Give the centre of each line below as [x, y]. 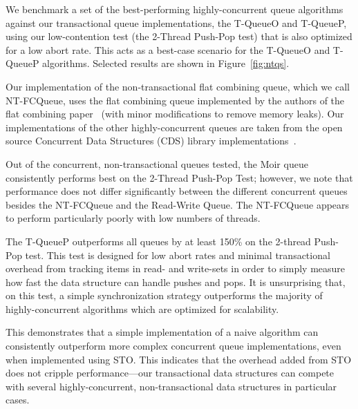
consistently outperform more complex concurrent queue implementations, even [173, 346]
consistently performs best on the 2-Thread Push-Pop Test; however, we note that [179, 177]
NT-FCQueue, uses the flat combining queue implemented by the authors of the [175, 100]
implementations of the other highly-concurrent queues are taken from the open [174, 127]
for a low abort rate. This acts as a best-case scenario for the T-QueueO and [168, 49]
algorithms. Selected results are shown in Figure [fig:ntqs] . [166, 63]
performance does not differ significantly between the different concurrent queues [177, 191]
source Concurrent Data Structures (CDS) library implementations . [151, 141]
